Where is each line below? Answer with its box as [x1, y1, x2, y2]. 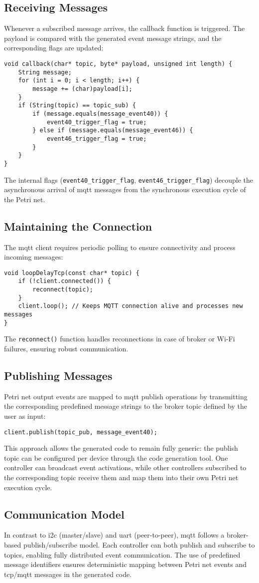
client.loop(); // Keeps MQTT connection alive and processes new [18, 302, 243, 310]
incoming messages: [4, 252, 63, 262]
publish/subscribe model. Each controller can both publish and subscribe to [23, 540, 255, 550]
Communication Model [4, 506, 125, 522]
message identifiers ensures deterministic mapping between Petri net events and [4, 559, 247, 570]
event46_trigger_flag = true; [46, 135, 147, 142]
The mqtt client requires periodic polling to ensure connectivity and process [4, 242, 236, 252]
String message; [18, 68, 72, 76]
